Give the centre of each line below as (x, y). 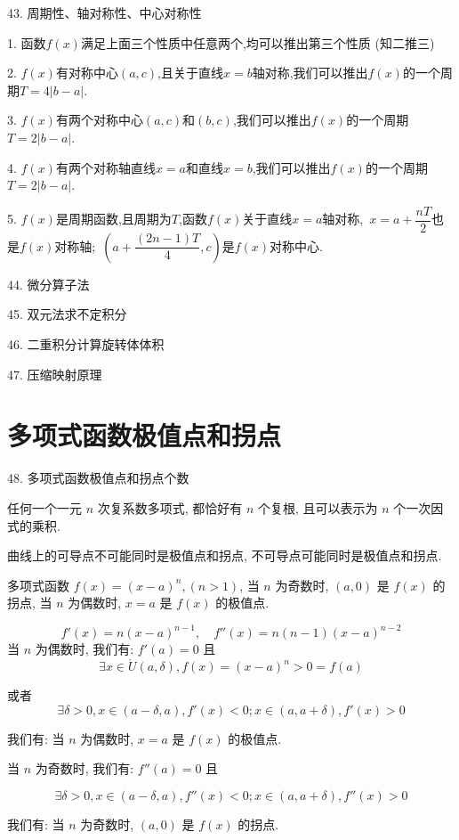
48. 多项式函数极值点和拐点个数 (98, 478)
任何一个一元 (44, 507)
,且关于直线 (190, 73)
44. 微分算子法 (48, 284)
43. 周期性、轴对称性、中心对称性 (105, 12)
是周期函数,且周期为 (113, 219)
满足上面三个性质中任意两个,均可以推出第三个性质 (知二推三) (258, 42)
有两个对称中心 (99, 120)
